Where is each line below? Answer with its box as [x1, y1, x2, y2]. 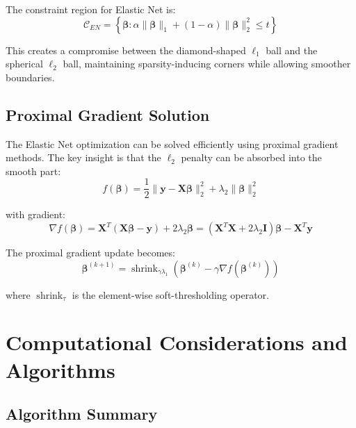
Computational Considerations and [6, 328, 348, 356]
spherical [6, 56, 43, 71]
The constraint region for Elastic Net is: [6, 2, 176, 16]
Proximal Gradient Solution [6, 104, 210, 125]
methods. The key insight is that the [6, 150, 161, 165]
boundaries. [6, 69, 55, 84]
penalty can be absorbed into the [181, 150, 322, 165]
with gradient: [6, 207, 66, 222]
